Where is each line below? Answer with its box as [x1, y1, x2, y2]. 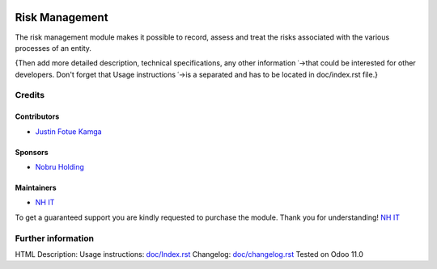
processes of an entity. [15, 43, 92, 53]
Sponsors [15, 147, 49, 157]
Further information [15, 233, 95, 244]
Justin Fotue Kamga [35, 126, 102, 137]
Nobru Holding [35, 162, 85, 172]
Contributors [15, 111, 60, 121]
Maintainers [15, 183, 57, 193]
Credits [15, 90, 45, 101]
